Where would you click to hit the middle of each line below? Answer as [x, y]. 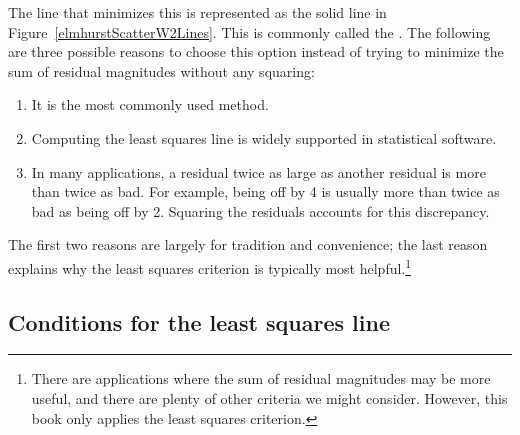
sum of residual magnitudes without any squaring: [161, 70]
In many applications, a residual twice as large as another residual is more [258, 171]
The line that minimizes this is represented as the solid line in [197, 12]
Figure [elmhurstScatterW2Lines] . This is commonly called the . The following [249, 31]
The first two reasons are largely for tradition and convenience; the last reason [248, 244]
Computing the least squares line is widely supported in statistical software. [264, 137]
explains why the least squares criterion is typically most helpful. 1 [210, 266]
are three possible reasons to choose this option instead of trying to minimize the [256, 51]
